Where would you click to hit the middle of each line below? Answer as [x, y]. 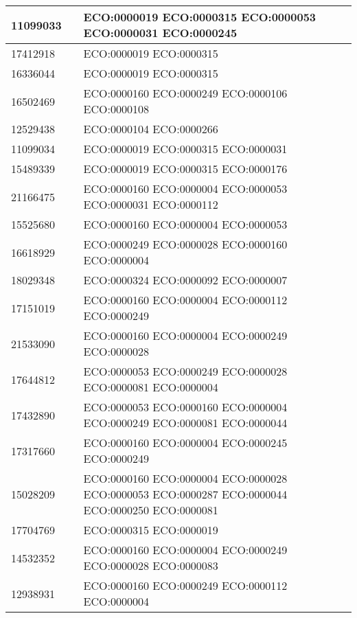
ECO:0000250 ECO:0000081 [151, 510]
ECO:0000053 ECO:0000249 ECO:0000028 [185, 371]
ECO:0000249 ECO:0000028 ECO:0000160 [185, 244]
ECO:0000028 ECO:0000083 [151, 565]
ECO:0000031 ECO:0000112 [151, 204]
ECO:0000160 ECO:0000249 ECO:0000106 [185, 93]
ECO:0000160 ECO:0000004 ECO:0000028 [185, 478]
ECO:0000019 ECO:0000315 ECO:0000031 [185, 149]
